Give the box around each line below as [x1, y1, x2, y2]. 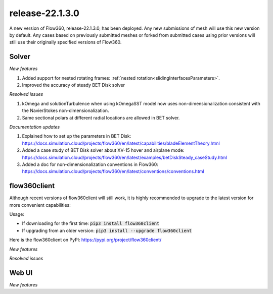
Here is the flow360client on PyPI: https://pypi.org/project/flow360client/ [9, 237, 162, 243]
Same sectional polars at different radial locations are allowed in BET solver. [22, 114, 180, 121]
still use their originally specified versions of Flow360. [9, 39, 122, 45]
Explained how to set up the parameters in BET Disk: [22, 133, 131, 139]
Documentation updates [9, 124, 60, 130]
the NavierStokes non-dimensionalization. [22, 107, 109, 113]
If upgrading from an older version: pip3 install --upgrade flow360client [22, 227, 192, 233]
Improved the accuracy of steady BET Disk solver [22, 82, 125, 88]
